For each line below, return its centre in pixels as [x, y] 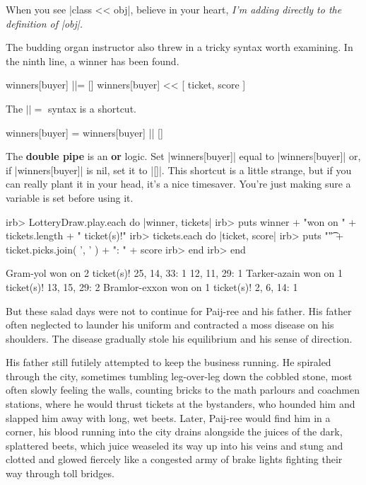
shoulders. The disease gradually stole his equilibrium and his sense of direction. [179, 338]
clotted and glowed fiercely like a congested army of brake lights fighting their [174, 459]
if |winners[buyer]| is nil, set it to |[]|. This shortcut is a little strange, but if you [179, 170]
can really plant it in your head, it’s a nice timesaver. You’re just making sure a [178, 184]
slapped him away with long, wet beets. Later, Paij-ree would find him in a [168, 417]
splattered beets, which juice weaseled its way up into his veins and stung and [175, 445]
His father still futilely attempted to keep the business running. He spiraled [169, 362]
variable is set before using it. [70, 197]
